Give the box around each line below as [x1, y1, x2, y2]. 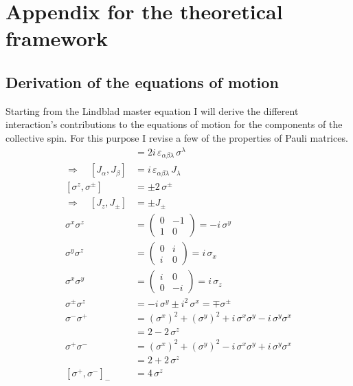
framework [5, 24, 109, 52]
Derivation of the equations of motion [5, 71, 279, 92]
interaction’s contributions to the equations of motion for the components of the [5, 117, 343, 131]
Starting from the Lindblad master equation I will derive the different [5, 103, 299, 118]
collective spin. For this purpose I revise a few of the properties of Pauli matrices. [5, 130, 348, 144]
